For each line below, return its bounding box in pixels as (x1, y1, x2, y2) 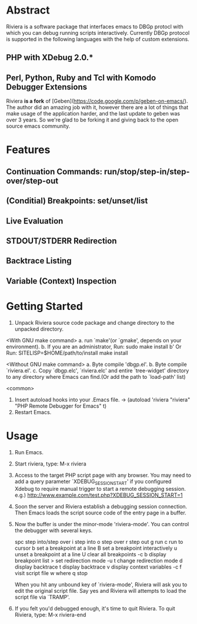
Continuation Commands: (6, 166, 103, 177)
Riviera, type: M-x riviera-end (14, 611, 86, 619)
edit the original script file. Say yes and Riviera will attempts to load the (14, 587, 186, 595)
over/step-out (6, 176, 59, 186)
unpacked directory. (14, 325, 64, 332)
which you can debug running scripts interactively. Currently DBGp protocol (6, 29, 190, 36)
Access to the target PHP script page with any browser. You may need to (14, 471, 191, 478)
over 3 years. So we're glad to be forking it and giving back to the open (6, 116, 179, 124)
